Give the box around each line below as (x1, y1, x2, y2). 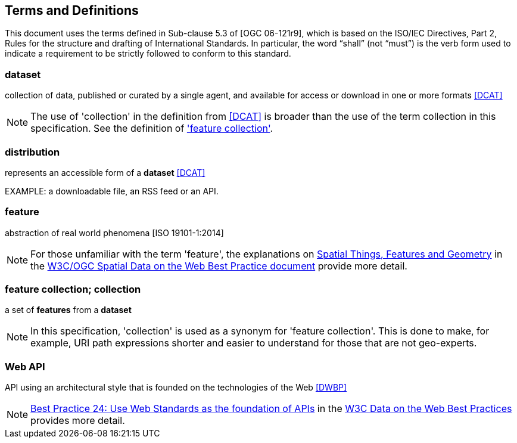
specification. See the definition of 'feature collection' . (30, 122, 273, 135)
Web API (5, 360, 45, 373)
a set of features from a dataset (5, 305, 132, 315)
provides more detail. (30, 414, 125, 427)
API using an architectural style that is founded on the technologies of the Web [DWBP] (5, 382, 347, 393)
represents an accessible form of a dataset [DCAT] (5, 167, 205, 178)
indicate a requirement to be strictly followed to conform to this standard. (5, 48, 291, 59)
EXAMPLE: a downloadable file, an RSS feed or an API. (5, 185, 219, 196)
